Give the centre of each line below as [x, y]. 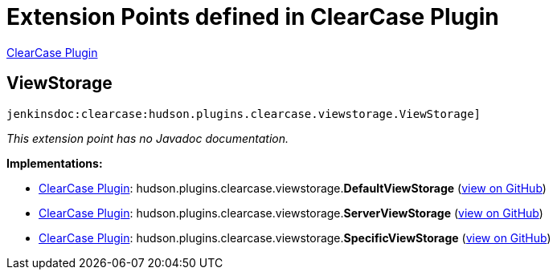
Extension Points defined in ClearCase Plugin [253, 17]
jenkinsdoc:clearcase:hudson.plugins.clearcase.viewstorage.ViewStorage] [244, 114]
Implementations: [55, 163]
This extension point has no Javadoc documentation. [148, 138]
